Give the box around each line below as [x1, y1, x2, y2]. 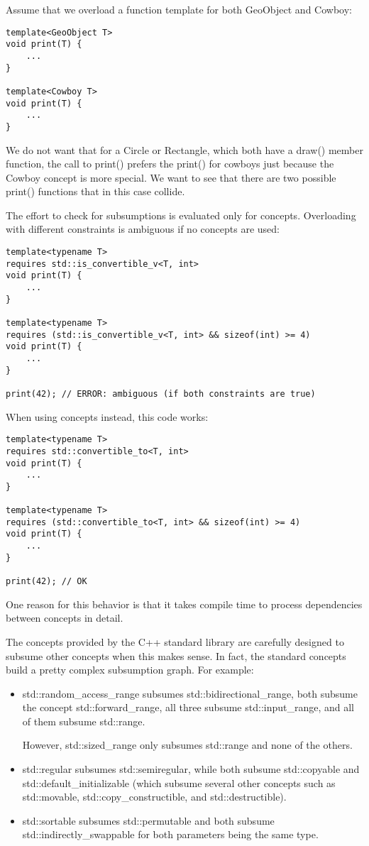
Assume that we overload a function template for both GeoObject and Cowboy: [6, 2, 352, 16]
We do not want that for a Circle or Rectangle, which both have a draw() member [6, 142, 363, 157]
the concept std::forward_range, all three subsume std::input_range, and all [22, 700, 355, 715]
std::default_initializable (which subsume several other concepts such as [22, 775, 336, 790]
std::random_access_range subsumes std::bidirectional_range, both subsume [22, 686, 358, 701]
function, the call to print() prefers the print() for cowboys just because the [6, 156, 334, 171]
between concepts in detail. [6, 610, 123, 625]
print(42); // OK [6, 576, 87, 587]
